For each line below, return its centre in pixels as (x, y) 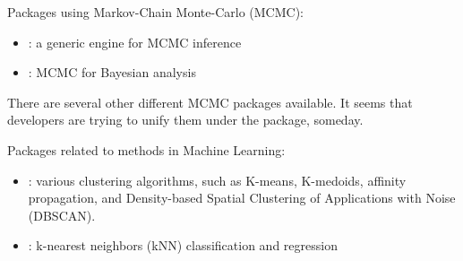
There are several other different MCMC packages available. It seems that (210, 102)
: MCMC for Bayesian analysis (112, 72)
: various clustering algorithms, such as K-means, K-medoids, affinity (217, 180)
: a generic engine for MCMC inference (135, 42)
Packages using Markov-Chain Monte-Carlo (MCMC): (155, 12)
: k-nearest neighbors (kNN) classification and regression (183, 245)
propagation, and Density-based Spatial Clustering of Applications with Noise (242, 198)
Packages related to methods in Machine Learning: (146, 149)
